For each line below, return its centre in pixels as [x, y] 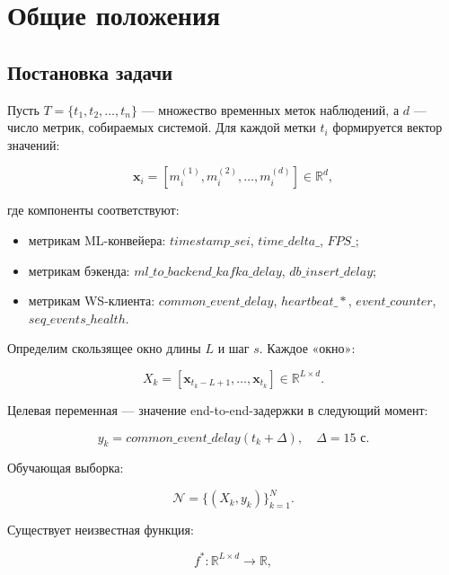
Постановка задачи [90, 71]
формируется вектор [387, 127]
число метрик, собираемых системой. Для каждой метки [162, 127]
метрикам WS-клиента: [92, 301]
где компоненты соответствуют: [93, 210]
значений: [34, 144]
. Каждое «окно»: [307, 348]
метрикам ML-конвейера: [97, 239]
